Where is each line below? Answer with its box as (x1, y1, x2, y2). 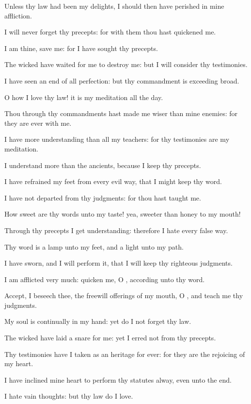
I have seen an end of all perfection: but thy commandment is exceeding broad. (4, 75, 239, 85)
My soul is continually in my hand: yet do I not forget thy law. (4, 316, 191, 326)
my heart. (4, 358, 33, 369)
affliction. (4, 10, 32, 20)
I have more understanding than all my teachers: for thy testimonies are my (4, 134, 230, 144)
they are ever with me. (4, 118, 72, 128)
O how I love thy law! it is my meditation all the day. (4, 92, 163, 102)
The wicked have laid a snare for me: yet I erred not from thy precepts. (4, 333, 216, 343)
